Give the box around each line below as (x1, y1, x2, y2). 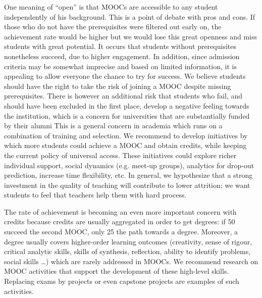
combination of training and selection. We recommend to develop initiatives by (4, 130, 248, 140)
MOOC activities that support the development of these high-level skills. (4, 266, 229, 276)
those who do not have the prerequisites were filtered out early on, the (4, 21, 222, 32)
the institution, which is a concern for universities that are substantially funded (4, 110, 250, 121)
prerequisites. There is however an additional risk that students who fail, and (4, 90, 243, 101)
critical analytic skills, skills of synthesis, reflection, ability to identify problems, (4, 246, 251, 257)
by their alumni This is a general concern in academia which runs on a (4, 120, 223, 131)
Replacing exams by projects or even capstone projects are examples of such (4, 276, 239, 286)
